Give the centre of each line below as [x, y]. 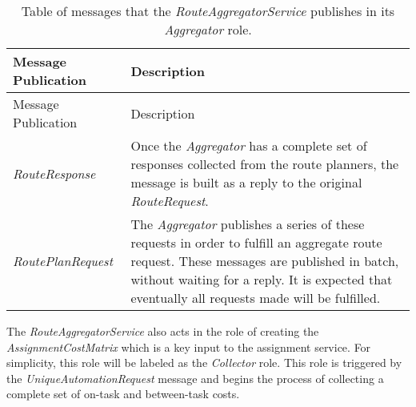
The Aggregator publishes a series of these [248, 224]
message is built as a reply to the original [246, 182]
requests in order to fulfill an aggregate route [256, 242]
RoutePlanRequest [63, 261]
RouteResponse [54, 173]
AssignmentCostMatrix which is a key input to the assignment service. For [189, 347]
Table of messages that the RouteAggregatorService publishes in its [208, 11]
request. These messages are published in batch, [265, 261]
